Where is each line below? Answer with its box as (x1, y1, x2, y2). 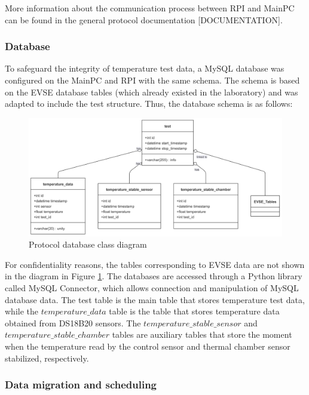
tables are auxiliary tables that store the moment (112, 328, 292, 341)
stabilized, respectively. (5, 351, 89, 364)
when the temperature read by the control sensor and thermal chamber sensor (5, 340, 290, 353)
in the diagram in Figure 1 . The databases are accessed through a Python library (5, 270, 302, 282)
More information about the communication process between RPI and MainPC (5, 2, 295, 14)
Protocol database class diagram (29, 238, 147, 251)
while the (5, 305, 38, 317)
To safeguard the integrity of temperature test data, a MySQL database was (5, 62, 284, 75)
